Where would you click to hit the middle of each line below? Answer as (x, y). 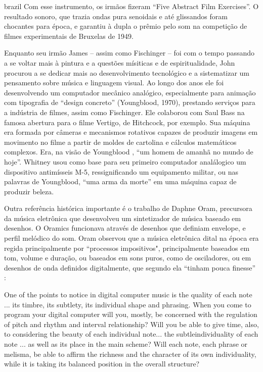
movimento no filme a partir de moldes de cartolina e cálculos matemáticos (120, 142)
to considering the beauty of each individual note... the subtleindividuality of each (131, 334)
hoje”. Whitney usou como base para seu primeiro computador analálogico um (125, 161)
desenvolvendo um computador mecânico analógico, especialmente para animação (130, 92)
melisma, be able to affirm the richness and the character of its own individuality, (130, 354)
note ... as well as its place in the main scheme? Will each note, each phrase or (126, 344)
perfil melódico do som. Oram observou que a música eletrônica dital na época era (131, 238)
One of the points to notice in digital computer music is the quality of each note (128, 295)
